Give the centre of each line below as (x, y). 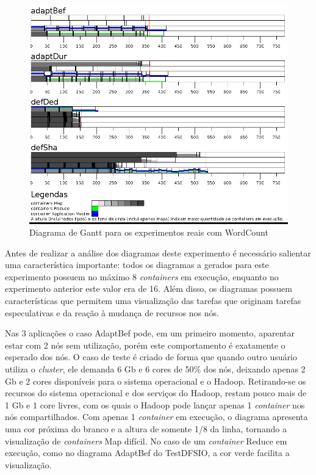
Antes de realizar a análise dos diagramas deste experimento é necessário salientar (158, 252)
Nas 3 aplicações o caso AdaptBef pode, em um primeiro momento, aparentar (150, 333)
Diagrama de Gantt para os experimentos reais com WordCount (149, 232)
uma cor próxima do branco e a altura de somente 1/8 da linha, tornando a (146, 429)
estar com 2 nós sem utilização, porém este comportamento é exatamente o (145, 345)
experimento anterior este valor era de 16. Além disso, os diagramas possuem (149, 288)
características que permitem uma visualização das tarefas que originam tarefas (153, 301)
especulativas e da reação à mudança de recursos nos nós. (112, 312)
